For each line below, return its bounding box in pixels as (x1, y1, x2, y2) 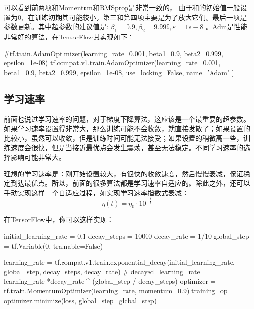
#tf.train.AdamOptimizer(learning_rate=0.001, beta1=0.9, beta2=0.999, (4, 48, 224, 58)
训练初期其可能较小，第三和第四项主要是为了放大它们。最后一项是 (34, 12, 247, 22)
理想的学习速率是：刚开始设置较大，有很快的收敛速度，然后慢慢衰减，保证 (4, 168, 243, 178)
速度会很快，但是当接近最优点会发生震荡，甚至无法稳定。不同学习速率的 (10, 142, 243, 153)
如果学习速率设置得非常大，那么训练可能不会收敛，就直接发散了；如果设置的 (4, 123, 250, 134)
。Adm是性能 (205, 21, 248, 32)
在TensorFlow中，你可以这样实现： (4, 214, 114, 225)
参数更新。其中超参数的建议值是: (4, 21, 108, 32)
